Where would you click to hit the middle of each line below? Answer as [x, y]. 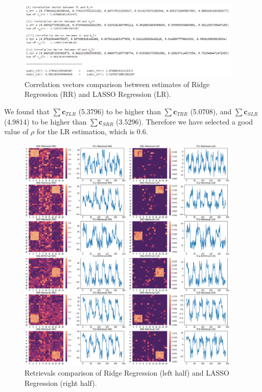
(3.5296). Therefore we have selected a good [185, 121]
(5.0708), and [211, 111]
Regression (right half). [61, 383]
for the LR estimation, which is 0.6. [92, 131]
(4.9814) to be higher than [45, 121]
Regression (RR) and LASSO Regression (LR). [98, 94]
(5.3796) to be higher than [120, 111]
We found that [27, 111]
